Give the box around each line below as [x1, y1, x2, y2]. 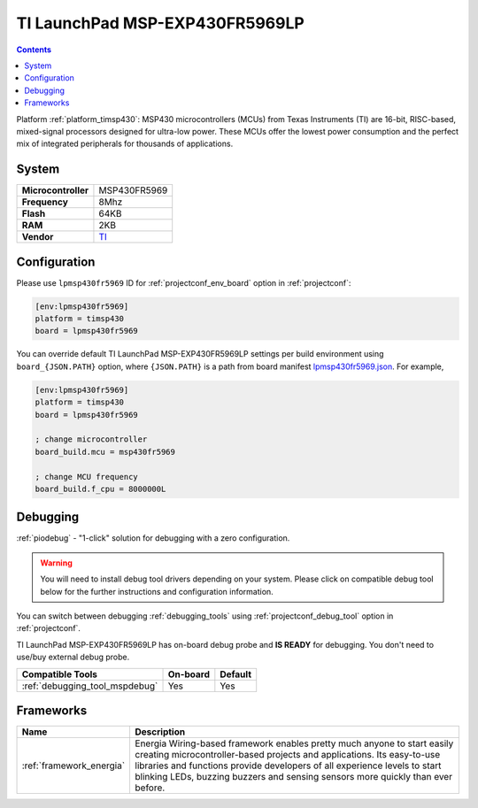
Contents [16, 44, 52, 55]
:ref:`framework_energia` [21, 759, 126, 772]
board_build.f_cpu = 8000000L [35, 483, 166, 494]
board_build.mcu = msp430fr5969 [35, 447, 176, 457]
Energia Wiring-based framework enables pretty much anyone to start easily [135, 737, 454, 750]
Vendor [21, 231, 54, 243]
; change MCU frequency [35, 472, 139, 481]
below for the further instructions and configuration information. [40, 586, 274, 596]
